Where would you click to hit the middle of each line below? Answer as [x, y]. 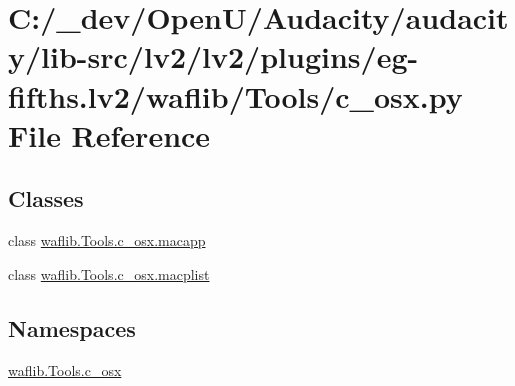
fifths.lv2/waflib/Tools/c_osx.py [235, 95]
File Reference [109, 134]
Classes [46, 198]
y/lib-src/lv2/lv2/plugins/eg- [213, 56]
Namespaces [72, 327]
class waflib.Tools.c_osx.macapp [107, 240]
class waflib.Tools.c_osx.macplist [109, 273]
